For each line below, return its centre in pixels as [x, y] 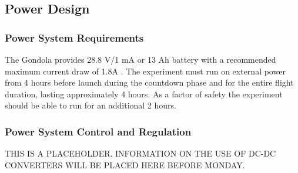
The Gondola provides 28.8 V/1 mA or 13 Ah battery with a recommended [140, 59]
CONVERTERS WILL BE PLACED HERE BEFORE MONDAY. [125, 164]
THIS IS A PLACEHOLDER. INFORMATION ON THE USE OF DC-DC [140, 153]
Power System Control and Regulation [98, 131]
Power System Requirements [74, 37]
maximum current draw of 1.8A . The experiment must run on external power [145, 71]
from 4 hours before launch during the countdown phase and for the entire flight [149, 82]
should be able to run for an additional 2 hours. [91, 105]
